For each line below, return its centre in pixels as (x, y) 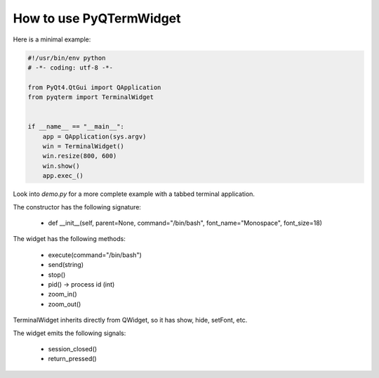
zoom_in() (62, 294)
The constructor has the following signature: (77, 207)
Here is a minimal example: (52, 39)
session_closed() (73, 348)
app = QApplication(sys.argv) (94, 136)
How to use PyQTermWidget (97, 18)
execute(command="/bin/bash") (95, 255)
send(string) (66, 265)
